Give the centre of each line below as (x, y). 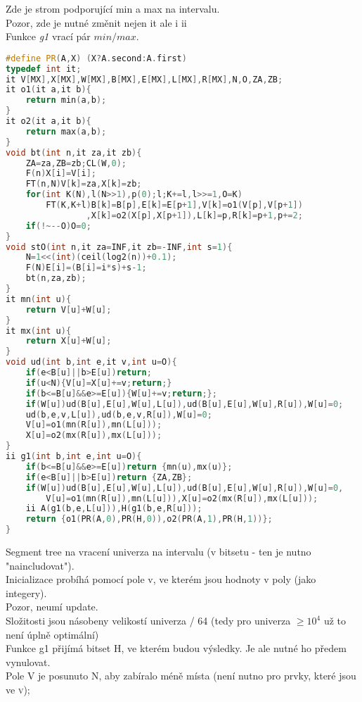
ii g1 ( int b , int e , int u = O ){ (74, 457)
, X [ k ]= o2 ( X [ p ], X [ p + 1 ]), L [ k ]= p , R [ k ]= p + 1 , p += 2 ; (194, 215)
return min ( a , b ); (66, 100)
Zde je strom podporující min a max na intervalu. (113, 8)
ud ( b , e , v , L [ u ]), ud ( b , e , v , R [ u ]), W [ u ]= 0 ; (119, 414)
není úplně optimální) (52, 634)
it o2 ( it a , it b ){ (49, 121)
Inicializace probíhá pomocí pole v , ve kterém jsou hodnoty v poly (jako (161, 579)
